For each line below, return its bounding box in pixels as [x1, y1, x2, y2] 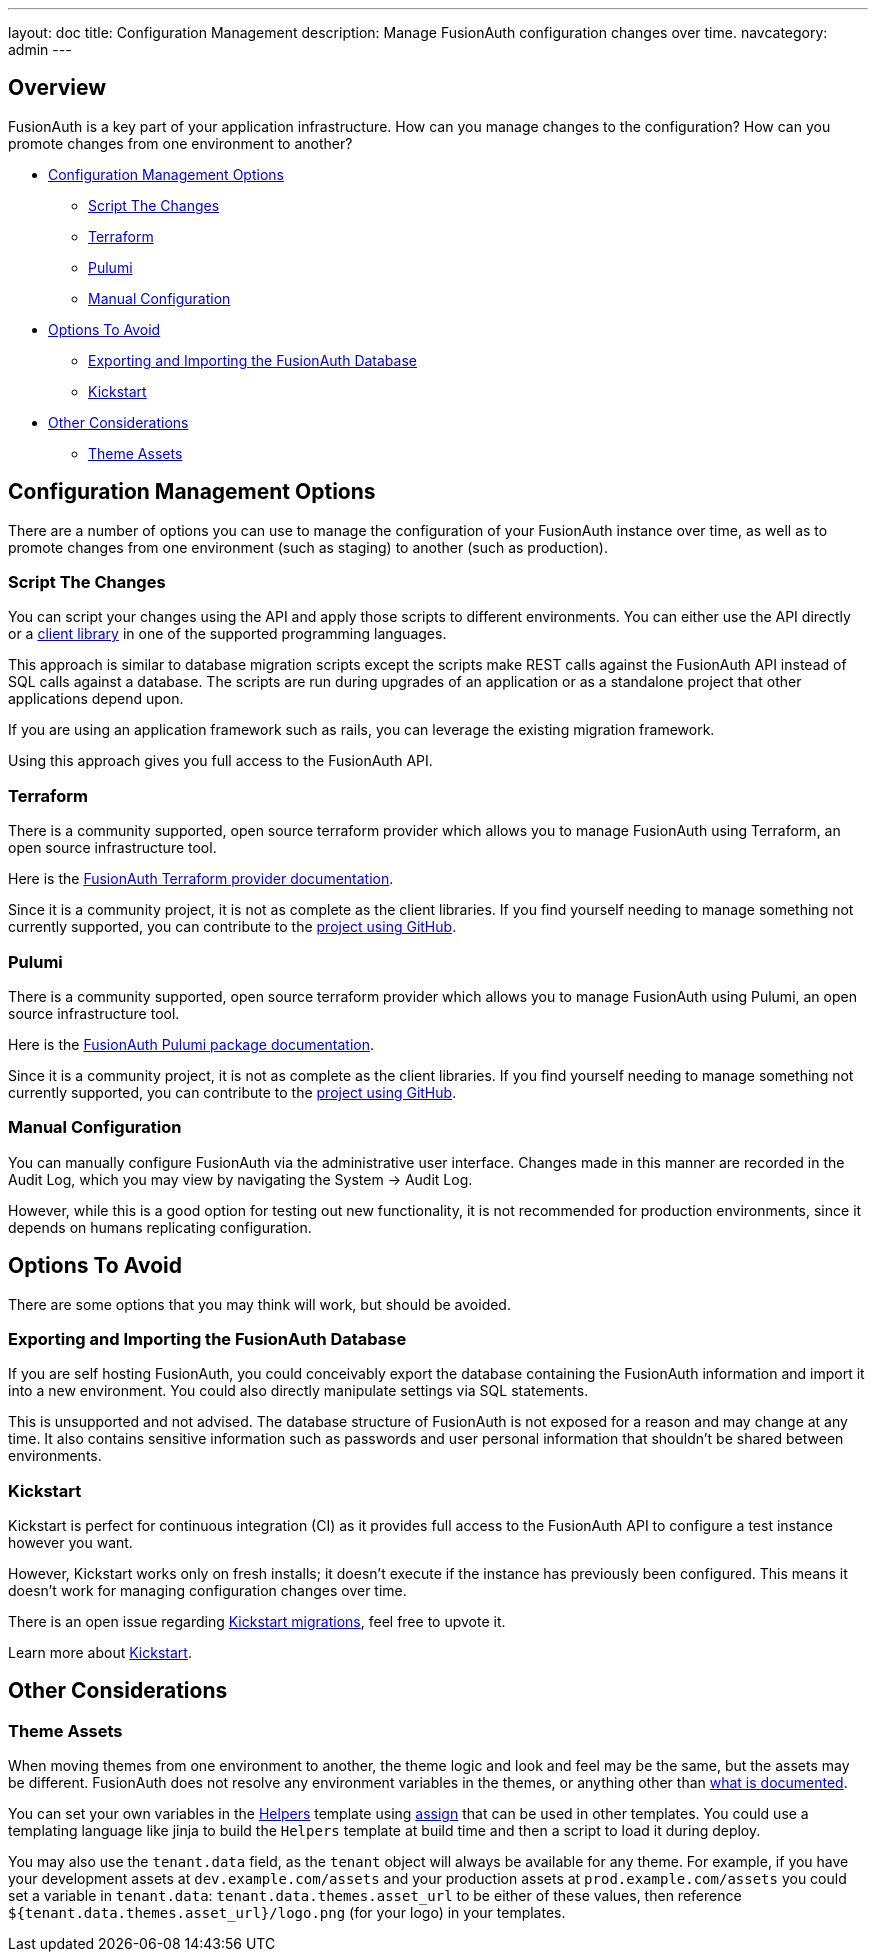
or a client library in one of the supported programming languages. [8, 625, 447, 643]
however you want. [8, 1534, 133, 1552]
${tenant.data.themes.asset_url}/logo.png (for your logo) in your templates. [8, 1904, 566, 1922]
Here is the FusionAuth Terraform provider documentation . [8, 870, 394, 888]
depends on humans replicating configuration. [8, 1218, 312, 1236]
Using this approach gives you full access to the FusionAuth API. [8, 752, 433, 770]
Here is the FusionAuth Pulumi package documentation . [8, 1035, 375, 1053]
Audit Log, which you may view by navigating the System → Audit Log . [8, 1170, 473, 1188]
